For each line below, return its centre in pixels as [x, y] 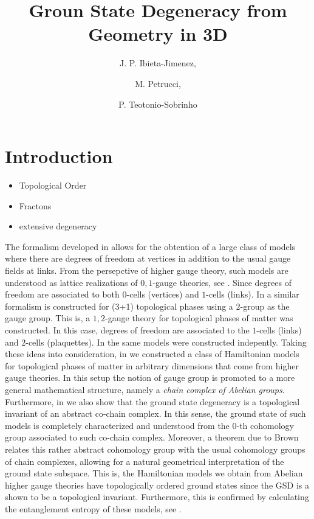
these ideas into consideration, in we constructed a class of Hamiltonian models [152, 354]
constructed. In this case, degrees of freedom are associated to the [127, 329]
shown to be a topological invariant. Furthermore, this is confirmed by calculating [157, 497]
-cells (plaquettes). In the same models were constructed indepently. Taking [166, 342]
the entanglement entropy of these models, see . [93, 508]
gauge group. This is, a [48, 318]
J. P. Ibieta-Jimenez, [158, 63]
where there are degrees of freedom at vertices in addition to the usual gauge [148, 258]
